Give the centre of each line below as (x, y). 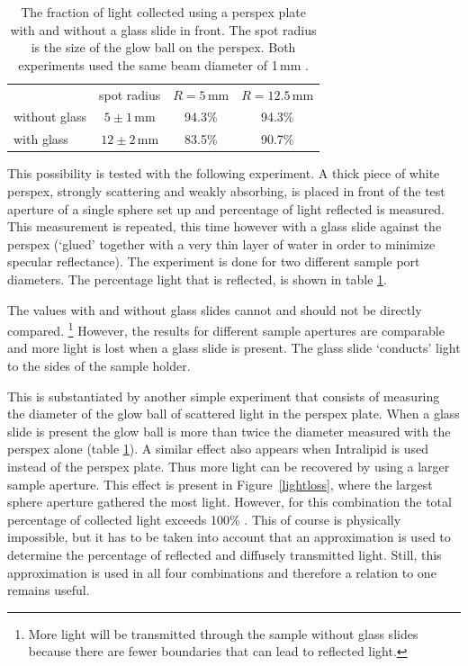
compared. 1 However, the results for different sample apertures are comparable (226, 329)
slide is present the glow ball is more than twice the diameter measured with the (229, 431)
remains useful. (49, 590)
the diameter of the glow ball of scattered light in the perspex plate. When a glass (234, 414)
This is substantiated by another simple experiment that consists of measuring (224, 396)
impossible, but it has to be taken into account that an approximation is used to (229, 537)
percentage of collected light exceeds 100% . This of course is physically (204, 519)
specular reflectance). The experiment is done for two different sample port (214, 261)
